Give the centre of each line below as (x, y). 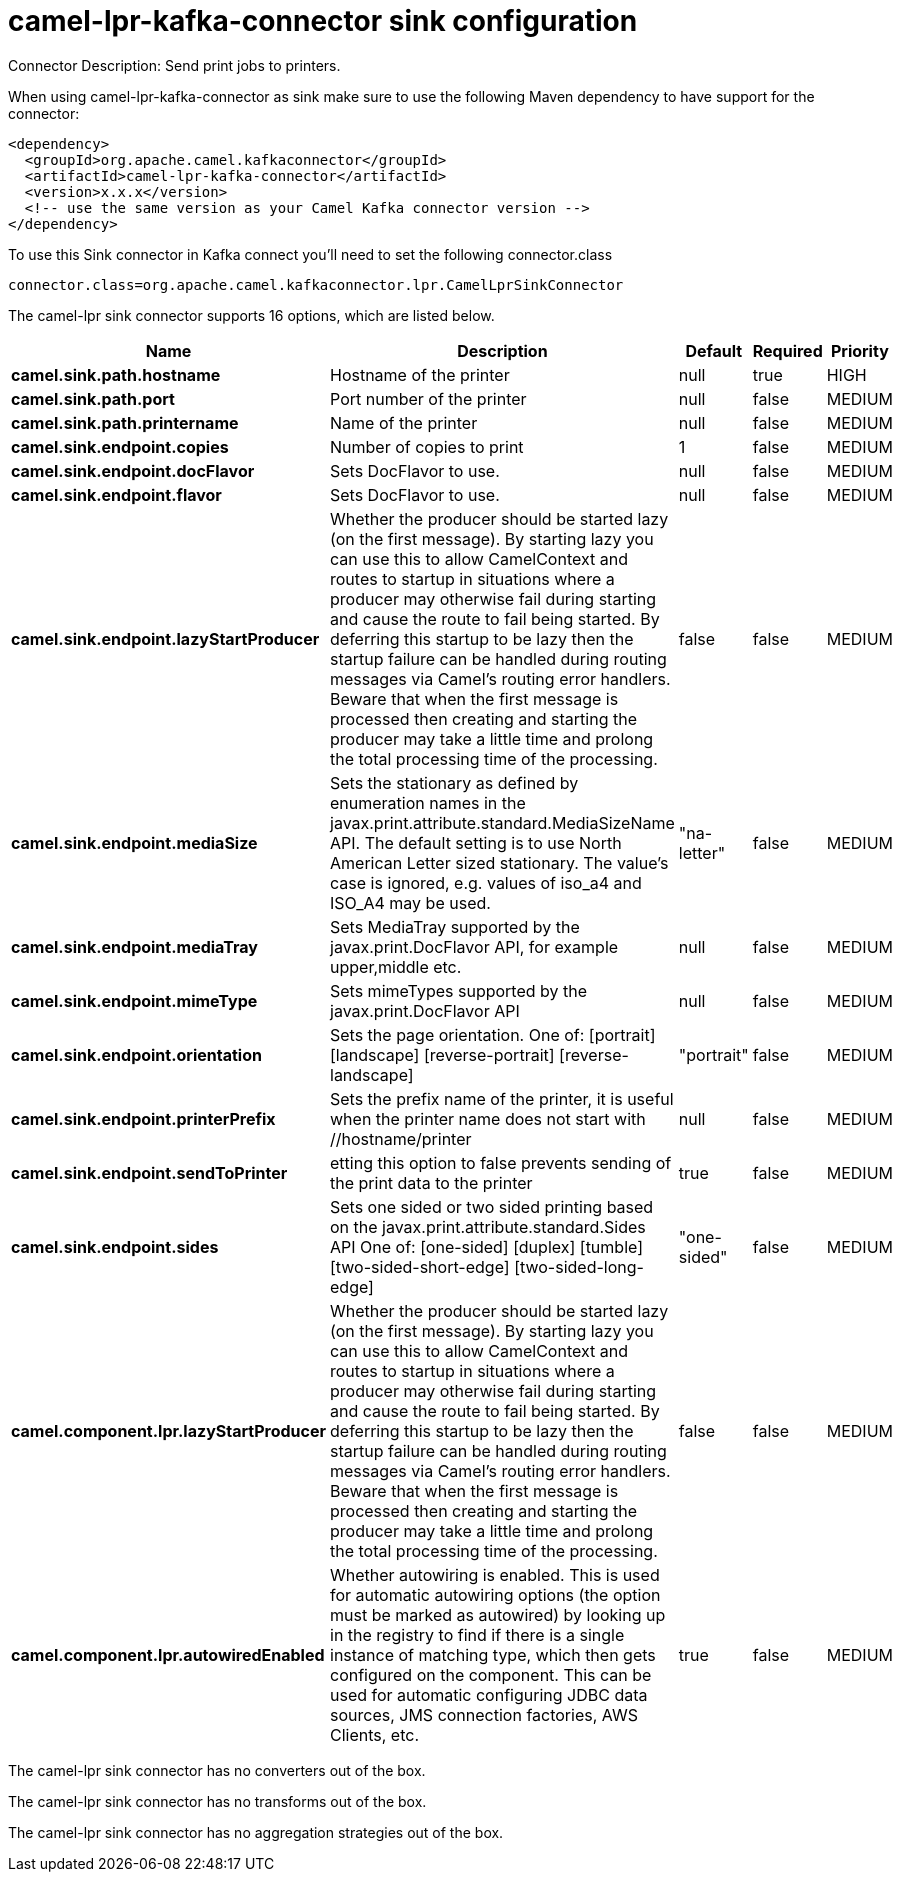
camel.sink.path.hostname (116, 374)
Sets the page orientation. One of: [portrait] (493, 1034)
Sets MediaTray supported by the (455, 926)
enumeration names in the (428, 802)
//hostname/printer (401, 1138)
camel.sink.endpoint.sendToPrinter (149, 1172)
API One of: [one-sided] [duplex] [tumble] (486, 1246)
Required (787, 350)
